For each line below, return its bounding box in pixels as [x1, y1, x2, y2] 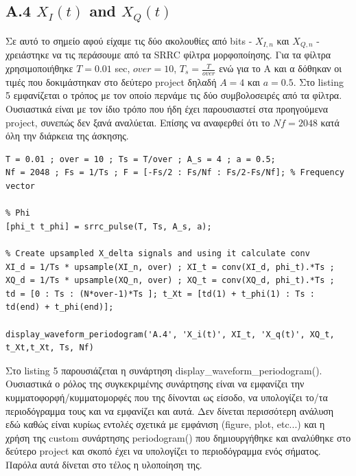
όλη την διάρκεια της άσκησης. [5, 128, 129, 143]
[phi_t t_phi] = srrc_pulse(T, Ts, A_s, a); [5, 221, 212, 231]
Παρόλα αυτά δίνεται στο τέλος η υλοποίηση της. [5, 457, 202, 471]
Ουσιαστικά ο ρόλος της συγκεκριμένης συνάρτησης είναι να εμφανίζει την [5, 376, 305, 391]
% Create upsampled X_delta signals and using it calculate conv [5, 248, 310, 258]
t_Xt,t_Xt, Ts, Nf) [5, 343, 94, 353]
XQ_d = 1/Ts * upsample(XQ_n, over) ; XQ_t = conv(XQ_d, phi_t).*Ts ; [5, 275, 335, 286]
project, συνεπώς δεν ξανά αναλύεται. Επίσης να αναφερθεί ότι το [5, 115, 270, 129]
